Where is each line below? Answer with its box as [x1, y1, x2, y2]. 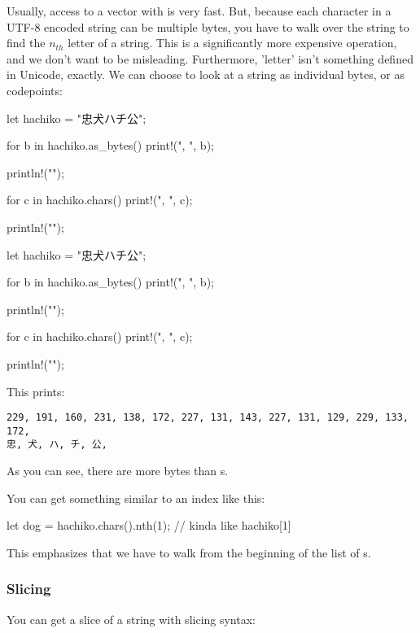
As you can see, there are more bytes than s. [7, 462, 229, 479]
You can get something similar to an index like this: [7, 489, 265, 506]
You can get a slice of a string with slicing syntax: [7, 610, 256, 627]
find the [7, 34, 46, 51]
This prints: [7, 382, 65, 399]
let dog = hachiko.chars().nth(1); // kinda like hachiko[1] [7, 517, 291, 534]
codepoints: [7, 81, 63, 98]
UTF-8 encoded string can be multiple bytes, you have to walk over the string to [7, 18, 409, 35]
